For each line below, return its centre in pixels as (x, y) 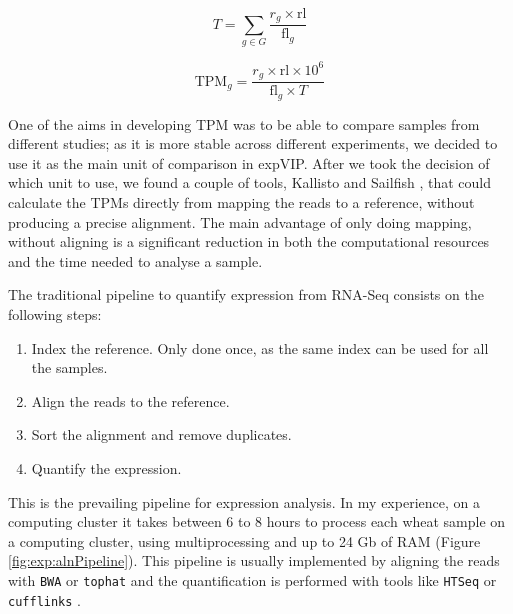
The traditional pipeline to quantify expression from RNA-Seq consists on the (246, 294)
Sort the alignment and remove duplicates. (161, 434)
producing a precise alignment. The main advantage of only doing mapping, (240, 221)
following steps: (55, 314)
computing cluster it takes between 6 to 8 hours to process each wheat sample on (257, 521)
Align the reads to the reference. (130, 400)
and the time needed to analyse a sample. (135, 260)
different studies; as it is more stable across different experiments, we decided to (253, 143)
